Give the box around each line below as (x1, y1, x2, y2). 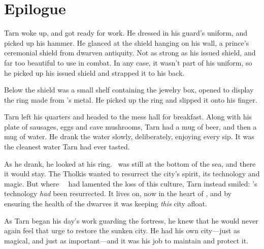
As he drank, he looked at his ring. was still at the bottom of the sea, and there (4, 158, 256, 169)
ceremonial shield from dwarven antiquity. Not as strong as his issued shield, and (4, 47, 256, 58)
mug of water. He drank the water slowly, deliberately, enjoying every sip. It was (4, 131, 254, 142)
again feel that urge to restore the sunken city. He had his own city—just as (4, 225, 240, 236)
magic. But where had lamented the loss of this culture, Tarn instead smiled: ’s (4, 178, 257, 189)
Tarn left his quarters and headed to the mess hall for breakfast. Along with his (4, 111, 252, 122)
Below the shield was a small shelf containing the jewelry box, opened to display (4, 84, 254, 95)
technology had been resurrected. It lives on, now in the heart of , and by (4, 188, 232, 199)
